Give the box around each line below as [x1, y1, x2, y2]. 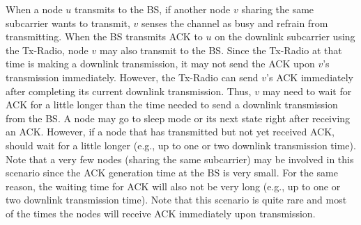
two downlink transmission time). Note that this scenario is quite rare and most [6, 192, 347, 207]
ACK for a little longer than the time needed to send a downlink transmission [6, 97, 338, 112]
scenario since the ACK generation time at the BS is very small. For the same [6, 165, 338, 180]
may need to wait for [262, 83, 352, 98]
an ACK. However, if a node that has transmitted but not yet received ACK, [6, 124, 335, 139]
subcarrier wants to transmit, [6, 15, 130, 30]
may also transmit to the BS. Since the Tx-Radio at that [99, 42, 342, 57]
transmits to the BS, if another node [75, 2, 231, 16]
